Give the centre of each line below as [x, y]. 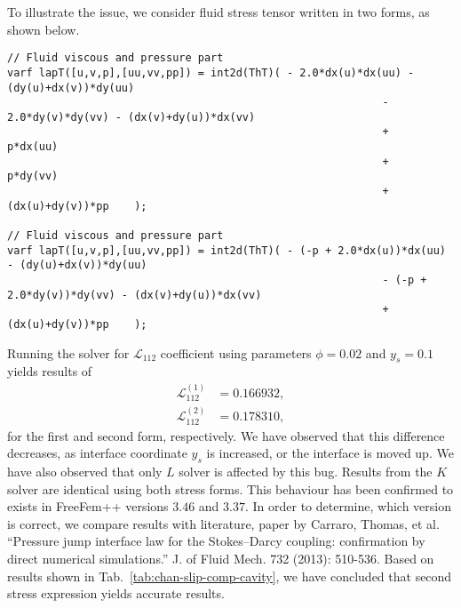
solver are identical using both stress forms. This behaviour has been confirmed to [230, 488]
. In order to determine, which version [348, 506]
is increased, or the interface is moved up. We [330, 453]
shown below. [44, 29]
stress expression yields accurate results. [116, 593]
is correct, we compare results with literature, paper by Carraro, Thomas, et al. [223, 523]
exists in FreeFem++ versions [88, 506]
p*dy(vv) [33, 176]
